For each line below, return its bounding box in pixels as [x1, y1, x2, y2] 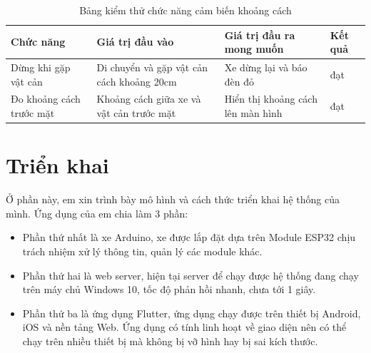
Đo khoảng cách [11, 91, 81, 106]
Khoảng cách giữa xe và [96, 91, 201, 106]
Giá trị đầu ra [224, 27, 295, 42]
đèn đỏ [224, 73, 254, 88]
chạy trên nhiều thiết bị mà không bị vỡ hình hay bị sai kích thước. [22, 334, 318, 349]
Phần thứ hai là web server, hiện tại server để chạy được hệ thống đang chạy [22, 267, 359, 282]
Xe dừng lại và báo [224, 60, 308, 75]
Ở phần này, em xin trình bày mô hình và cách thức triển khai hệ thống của [6, 192, 340, 207]
